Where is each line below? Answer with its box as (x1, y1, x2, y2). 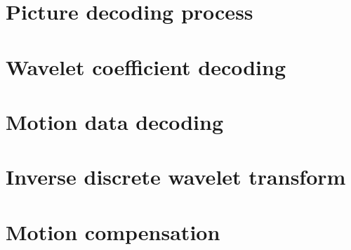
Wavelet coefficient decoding (6, 52, 286, 81)
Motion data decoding (6, 107, 224, 136)
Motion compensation (6, 217, 220, 246)
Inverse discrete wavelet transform (6, 162, 346, 191)
